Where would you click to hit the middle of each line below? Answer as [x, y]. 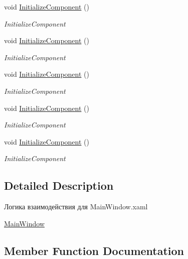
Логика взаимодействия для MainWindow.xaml [76, 207]
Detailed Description [59, 185]
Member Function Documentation [94, 250]
